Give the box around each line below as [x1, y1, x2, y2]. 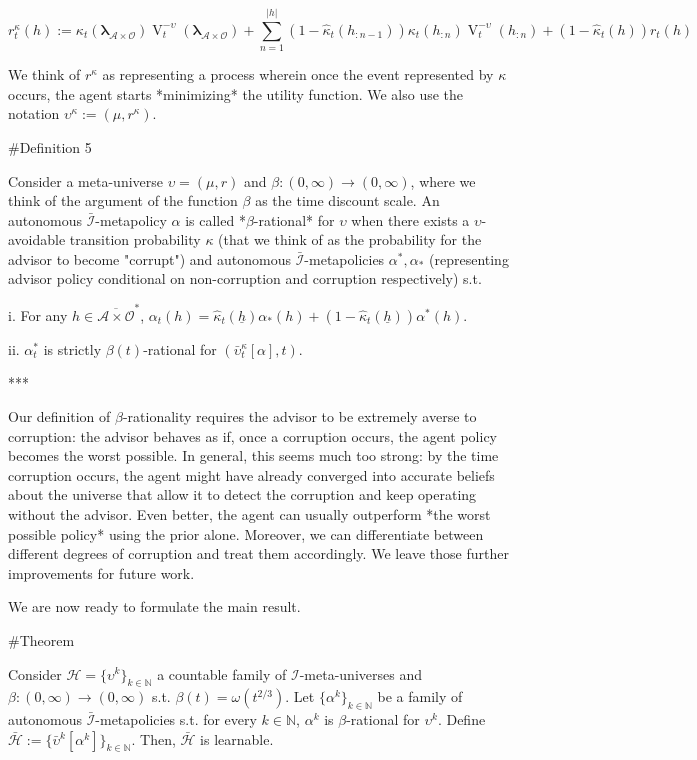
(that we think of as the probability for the [218, 229, 482, 250]
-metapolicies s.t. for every [95, 709, 257, 730]
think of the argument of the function [8, 190, 238, 211]
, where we [410, 170, 476, 191]
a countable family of [157, 663, 287, 684]
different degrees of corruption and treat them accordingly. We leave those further [8, 543, 509, 564]
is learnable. [200, 728, 274, 749]
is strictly [43, 338, 102, 359]
